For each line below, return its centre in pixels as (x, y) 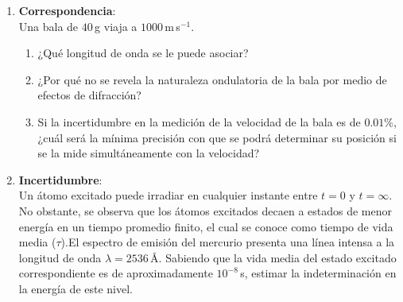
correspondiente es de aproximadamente (116, 273)
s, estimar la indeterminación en (318, 273)
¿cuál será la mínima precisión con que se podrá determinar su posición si (217, 137)
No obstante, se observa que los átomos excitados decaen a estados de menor (205, 210)
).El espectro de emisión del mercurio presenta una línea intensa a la (228, 242)
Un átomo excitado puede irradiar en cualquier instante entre (168, 195)
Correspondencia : (67, 10)
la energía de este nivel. (76, 288)
